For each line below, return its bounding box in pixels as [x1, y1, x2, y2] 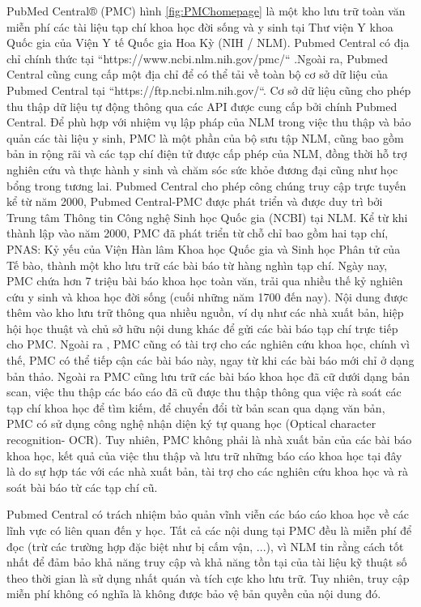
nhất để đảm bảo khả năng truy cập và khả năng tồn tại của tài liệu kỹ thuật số [6, 554, 407, 571]
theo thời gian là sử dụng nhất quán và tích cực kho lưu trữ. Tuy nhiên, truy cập [6, 569, 410, 586]
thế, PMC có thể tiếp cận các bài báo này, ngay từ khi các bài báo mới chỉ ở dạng [6, 352, 415, 369]
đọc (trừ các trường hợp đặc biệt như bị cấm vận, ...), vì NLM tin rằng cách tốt [6, 537, 404, 554]
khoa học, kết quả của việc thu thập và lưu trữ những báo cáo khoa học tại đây [6, 447, 402, 464]
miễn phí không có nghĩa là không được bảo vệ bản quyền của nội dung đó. [6, 585, 381, 602]
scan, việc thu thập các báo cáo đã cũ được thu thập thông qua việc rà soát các [6, 383, 402, 400]
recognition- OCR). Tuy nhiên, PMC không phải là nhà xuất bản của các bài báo [6, 431, 412, 448]
